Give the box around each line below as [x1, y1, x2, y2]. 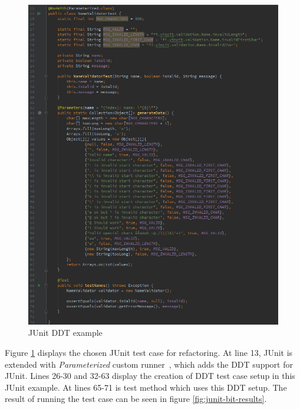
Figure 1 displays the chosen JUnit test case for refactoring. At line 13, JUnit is [5, 346, 293, 359]
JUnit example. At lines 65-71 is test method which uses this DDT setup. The [5, 381, 287, 393]
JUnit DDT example [28, 326, 103, 339]
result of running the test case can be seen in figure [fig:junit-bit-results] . [5, 392, 267, 405]
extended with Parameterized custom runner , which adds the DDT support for [5, 358, 293, 370]
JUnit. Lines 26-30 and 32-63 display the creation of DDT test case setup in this [5, 369, 295, 382]
